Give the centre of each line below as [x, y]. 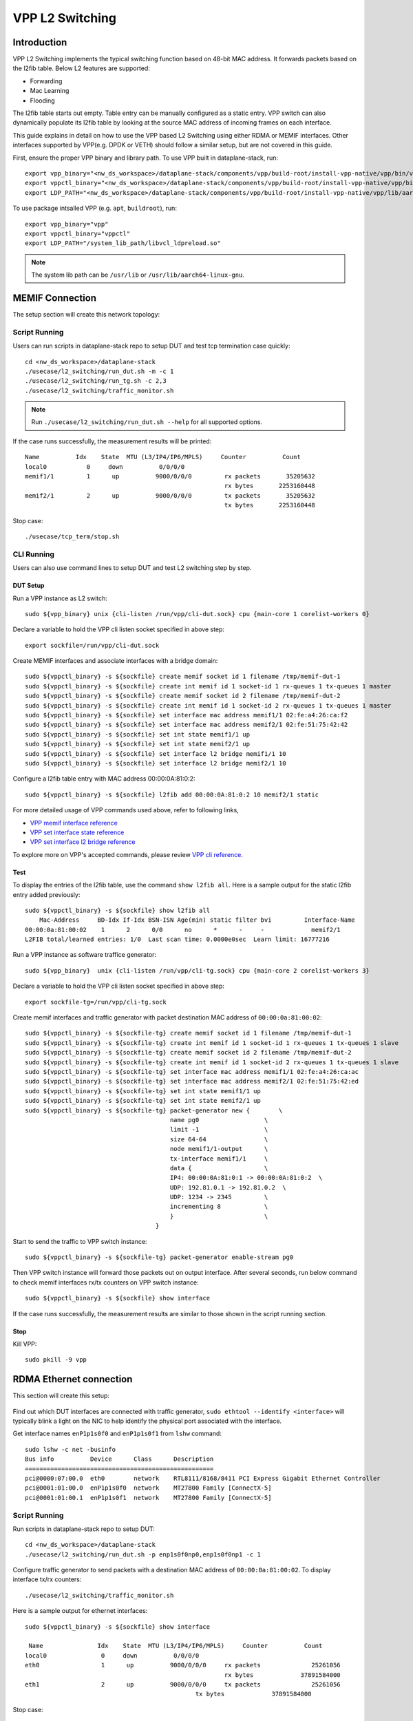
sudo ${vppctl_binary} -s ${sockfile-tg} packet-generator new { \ [154, 1110]
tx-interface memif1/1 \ [219, 1159]
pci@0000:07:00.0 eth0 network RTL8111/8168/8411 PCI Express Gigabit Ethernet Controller [203, 1478]
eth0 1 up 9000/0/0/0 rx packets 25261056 [183, 1665]
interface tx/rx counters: [47, 1579]
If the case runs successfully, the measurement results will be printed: [112, 441]
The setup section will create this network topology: [86, 314]
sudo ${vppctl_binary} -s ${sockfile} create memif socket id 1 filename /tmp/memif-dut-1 [183, 677]
